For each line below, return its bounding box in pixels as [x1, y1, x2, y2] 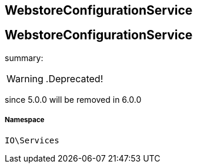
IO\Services [5, 135, 59, 145]
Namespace [5, 116, 45, 125]
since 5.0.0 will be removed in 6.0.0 [5, 94, 142, 105]
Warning [6, 72, 44, 85]
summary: [5, 52, 44, 63]
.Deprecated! [45, 72, 103, 85]
